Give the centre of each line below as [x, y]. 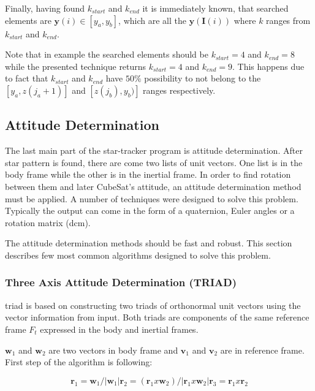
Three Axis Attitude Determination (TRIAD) [121, 282]
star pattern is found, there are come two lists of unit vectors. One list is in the [154, 162]
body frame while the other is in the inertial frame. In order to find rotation [148, 174]
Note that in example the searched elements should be [107, 54]
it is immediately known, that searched [215, 8]
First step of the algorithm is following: [79, 362]
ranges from [288, 20]
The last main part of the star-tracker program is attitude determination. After [154, 150]
